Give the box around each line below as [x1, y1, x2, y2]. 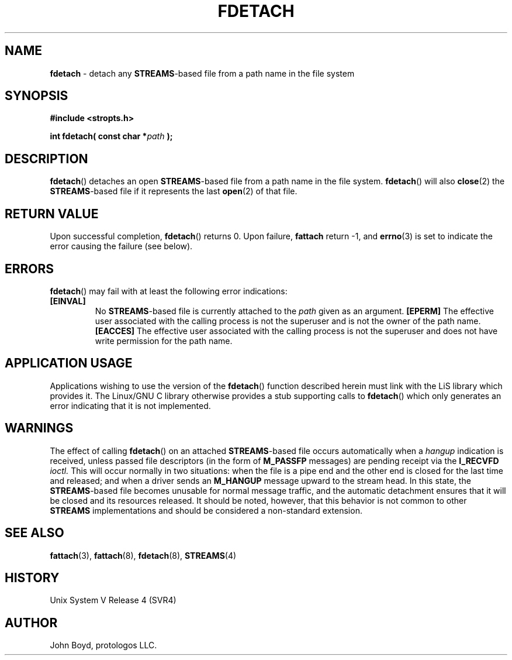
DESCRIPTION [5, 151, 88, 166]
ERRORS [5, 261, 54, 276]
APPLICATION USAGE [5, 356, 133, 371]
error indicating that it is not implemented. [50, 400, 211, 411]
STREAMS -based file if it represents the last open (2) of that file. [50, 186, 297, 197]
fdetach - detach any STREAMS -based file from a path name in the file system [50, 68, 355, 78]
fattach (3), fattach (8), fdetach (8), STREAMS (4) [50, 550, 237, 561]
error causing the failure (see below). [50, 241, 193, 252]
